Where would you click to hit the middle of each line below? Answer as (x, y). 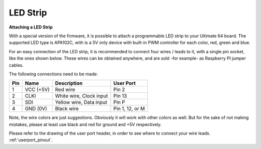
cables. (16, 65)
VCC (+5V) (37, 89)
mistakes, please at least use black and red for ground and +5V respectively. (85, 124)
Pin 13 (120, 96)
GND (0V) (36, 109)
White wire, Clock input (81, 96)
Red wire (65, 89)
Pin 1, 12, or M (129, 109)
